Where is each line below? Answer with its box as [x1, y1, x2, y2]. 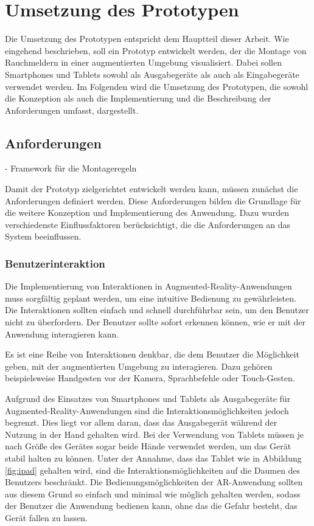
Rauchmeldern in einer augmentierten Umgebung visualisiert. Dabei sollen [5, 56, 282, 69]
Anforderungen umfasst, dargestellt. [5, 103, 139, 116]
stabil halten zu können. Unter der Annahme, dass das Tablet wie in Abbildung [5, 451, 302, 464]
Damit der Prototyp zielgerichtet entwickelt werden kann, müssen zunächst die [5, 182, 298, 195]
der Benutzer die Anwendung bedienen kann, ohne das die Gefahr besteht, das [5, 499, 298, 512]
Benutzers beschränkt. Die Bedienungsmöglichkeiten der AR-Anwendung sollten [5, 476, 303, 488]
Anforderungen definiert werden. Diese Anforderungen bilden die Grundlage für [5, 194, 301, 207]
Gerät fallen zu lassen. [5, 511, 88, 524]
